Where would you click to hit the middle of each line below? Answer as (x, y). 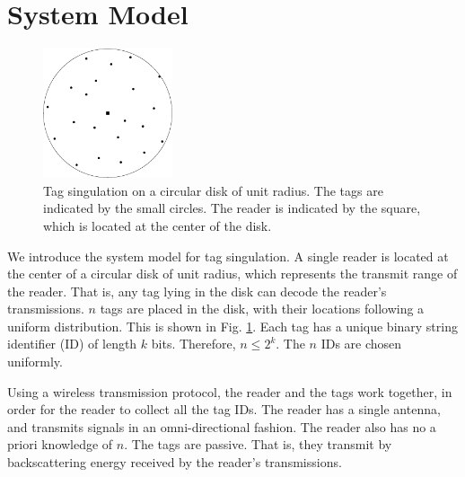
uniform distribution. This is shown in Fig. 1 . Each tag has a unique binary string (232, 326)
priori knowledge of (60, 444)
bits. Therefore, (193, 344)
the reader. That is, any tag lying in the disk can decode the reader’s (197, 291)
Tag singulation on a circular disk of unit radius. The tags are (213, 190)
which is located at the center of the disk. (158, 225)
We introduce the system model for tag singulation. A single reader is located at (228, 256)
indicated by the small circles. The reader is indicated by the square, (232, 208)
